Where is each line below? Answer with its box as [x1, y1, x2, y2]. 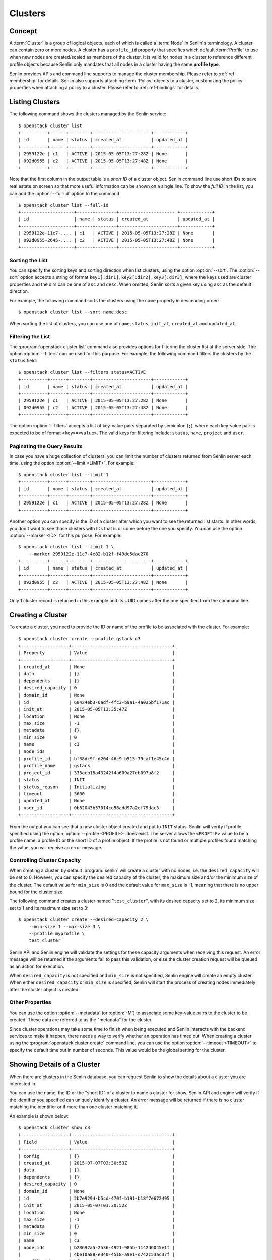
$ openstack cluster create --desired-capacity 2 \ [18, 917, 149, 922]
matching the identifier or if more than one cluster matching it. [9, 1104, 138, 1110]
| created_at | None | [18, 664, 175, 670]
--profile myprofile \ [28, 930, 85, 936]
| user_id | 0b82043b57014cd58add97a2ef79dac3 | [18, 805, 175, 811]
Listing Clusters [9, 98, 60, 106]
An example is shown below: [9, 1113, 69, 1119]
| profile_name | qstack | [18, 763, 175, 769]
